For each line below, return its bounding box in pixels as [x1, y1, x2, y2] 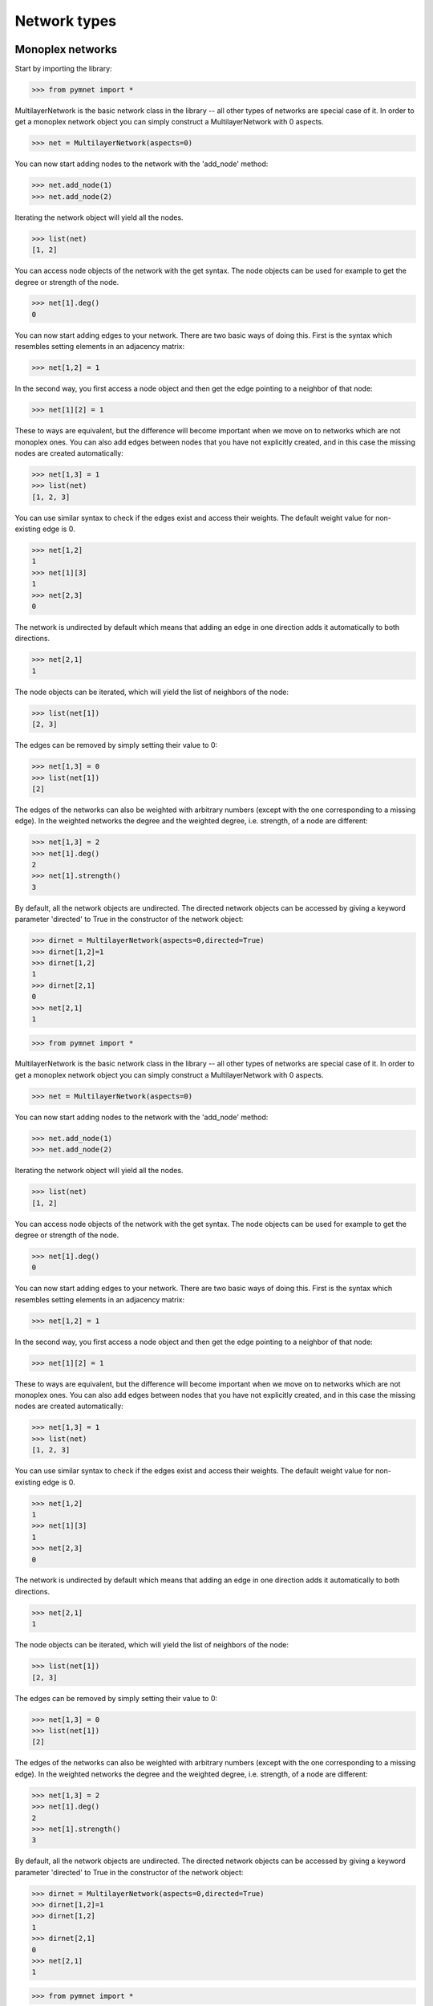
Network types [14, 12, 116, 30]
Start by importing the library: [14, 64, 112, 74]
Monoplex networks [14, 43, 118, 56]
